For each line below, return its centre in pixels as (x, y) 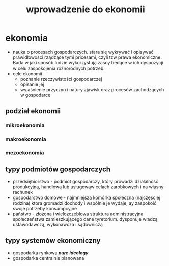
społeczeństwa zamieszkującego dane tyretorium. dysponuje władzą (85, 219)
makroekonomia (26, 139)
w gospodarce (35, 95)
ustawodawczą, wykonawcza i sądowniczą (58, 224)
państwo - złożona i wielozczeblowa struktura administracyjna (78, 214)
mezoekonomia (25, 153)
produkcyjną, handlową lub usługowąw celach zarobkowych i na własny (88, 187)
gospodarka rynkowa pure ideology (50, 253)
